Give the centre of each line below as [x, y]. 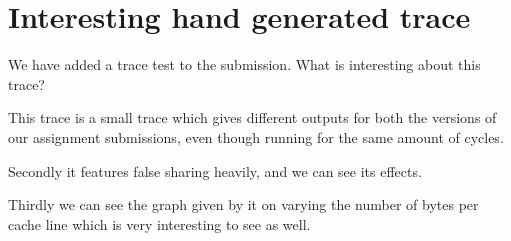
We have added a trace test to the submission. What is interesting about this [244, 64]
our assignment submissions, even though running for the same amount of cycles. [256, 136]
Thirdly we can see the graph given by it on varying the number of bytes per [243, 204]
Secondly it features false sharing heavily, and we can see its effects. [215, 170]
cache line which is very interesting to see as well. [159, 223]
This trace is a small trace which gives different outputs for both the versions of [252, 117]
